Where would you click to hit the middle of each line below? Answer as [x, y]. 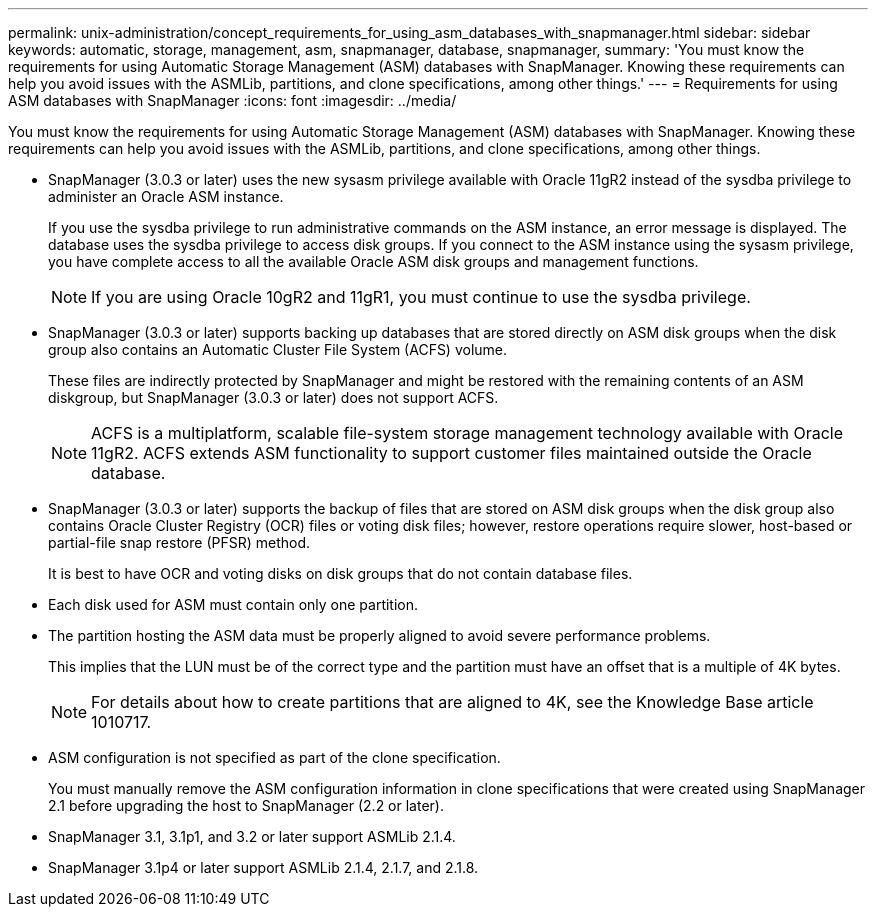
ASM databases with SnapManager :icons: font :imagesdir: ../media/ [232, 100]
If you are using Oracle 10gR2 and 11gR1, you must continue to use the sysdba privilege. [421, 297]
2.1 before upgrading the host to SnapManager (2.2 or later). [246, 805]
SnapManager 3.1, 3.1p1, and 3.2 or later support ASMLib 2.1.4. [252, 836]
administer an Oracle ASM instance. [166, 196]
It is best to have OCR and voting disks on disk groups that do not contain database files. [340, 573]
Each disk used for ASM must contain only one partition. [233, 604]
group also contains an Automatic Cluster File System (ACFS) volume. [278, 349]
